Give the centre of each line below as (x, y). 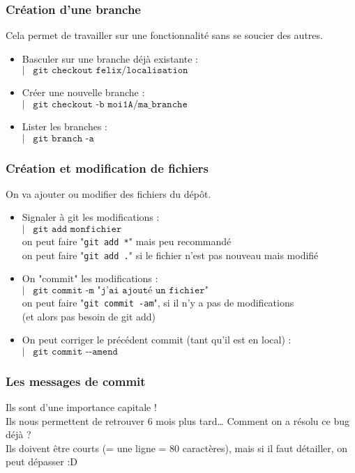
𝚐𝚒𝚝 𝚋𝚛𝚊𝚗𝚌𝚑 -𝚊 (63, 138)
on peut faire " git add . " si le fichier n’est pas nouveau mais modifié (170, 255)
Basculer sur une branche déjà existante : (110, 58)
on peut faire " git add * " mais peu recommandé (127, 241)
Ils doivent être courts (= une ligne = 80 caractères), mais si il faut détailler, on (177, 448)
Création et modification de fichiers (107, 168)
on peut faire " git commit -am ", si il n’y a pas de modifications (158, 302)
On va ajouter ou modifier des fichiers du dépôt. (108, 193)
